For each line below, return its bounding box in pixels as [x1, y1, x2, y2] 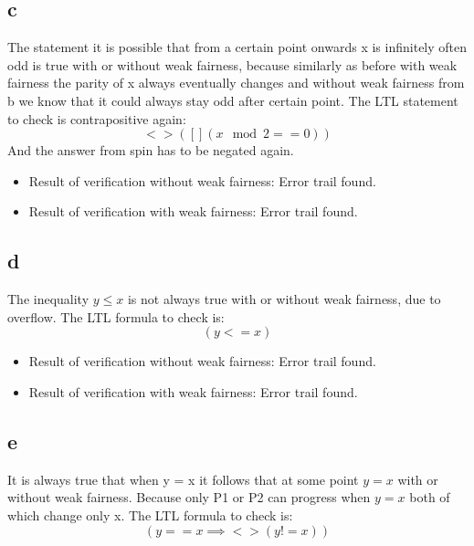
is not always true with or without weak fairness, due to [127, 289, 441, 309]
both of [409, 488, 450, 507]
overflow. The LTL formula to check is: [7, 307, 225, 326]
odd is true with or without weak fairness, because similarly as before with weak [7, 55, 458, 74]
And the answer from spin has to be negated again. [7, 141, 294, 160]
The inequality [7, 289, 90, 309]
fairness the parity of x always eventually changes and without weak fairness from [7, 73, 465, 92]
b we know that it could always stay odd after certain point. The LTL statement [7, 90, 458, 110]
